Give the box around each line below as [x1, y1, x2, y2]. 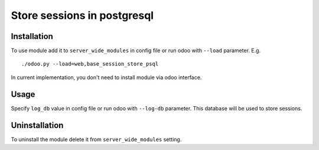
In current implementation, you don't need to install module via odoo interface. [11, 74, 202, 81]
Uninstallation [11, 120, 64, 130]
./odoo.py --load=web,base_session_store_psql [21, 61, 159, 67]
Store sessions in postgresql [11, 9, 154, 22]
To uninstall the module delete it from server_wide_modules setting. [11, 136, 182, 143]
